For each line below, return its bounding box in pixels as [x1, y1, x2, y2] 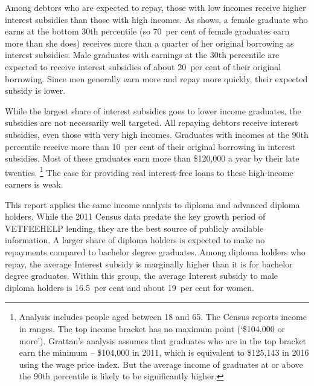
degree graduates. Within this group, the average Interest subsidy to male [5, 269, 278, 282]
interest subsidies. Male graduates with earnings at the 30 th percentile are [5, 48, 280, 61]
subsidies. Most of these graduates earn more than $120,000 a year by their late [5, 152, 300, 165]
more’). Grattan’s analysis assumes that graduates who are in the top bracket [19, 334, 307, 347]
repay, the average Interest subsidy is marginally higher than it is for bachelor [5, 257, 293, 270]
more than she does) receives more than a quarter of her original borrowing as [5, 36, 294, 49]
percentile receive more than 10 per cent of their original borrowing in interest [5, 140, 296, 152]
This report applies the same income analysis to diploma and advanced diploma [5, 198, 300, 211]
